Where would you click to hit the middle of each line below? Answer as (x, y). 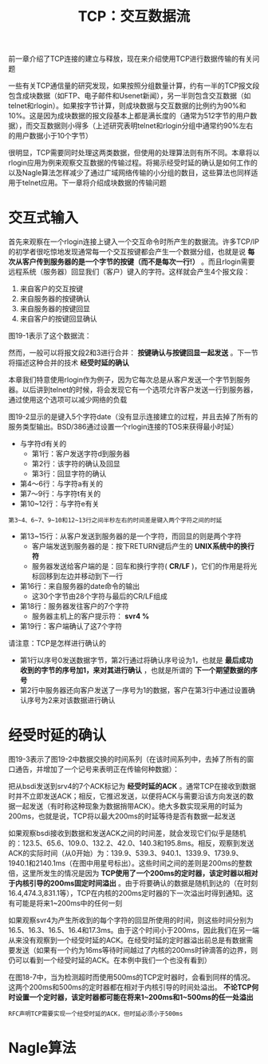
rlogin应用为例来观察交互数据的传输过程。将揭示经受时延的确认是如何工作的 (133, 163)
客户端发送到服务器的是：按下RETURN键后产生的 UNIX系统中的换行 (143, 546)
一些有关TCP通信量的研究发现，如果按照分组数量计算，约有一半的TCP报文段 (134, 86)
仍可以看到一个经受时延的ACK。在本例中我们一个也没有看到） (110, 960)
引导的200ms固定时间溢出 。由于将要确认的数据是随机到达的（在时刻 (144, 883)
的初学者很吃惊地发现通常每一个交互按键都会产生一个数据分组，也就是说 (127, 252)
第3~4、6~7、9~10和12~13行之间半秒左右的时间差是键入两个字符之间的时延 (115, 521)
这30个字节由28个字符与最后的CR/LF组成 (99, 596)
